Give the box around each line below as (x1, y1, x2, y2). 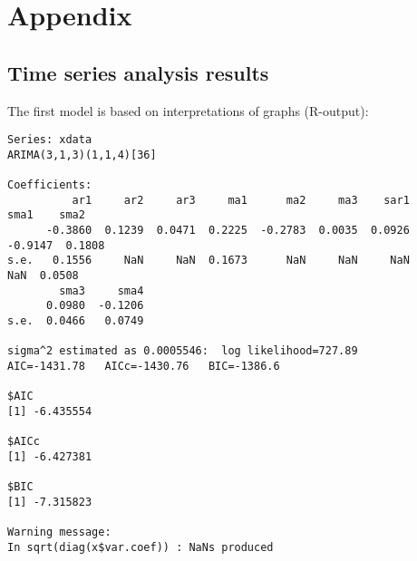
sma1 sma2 (7, 208, 85, 222)
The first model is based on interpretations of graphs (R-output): (7, 101, 369, 120)
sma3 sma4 (59, 284, 144, 297)
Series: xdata (7, 133, 92, 147)
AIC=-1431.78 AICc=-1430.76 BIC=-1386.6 (7, 360, 280, 373)
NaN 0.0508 (7, 269, 79, 283)
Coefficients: (7, 179, 92, 192)
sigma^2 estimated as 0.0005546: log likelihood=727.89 (7, 344, 358, 358)
